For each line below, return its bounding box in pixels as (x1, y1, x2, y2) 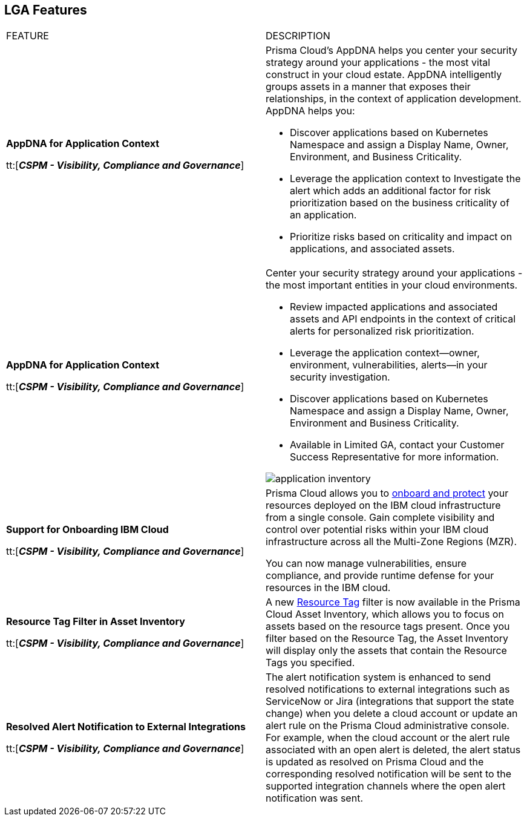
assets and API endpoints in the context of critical (290, 313, 516, 325)
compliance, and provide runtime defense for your (266, 569, 494, 582)
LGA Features (4, 2, 87, 18)
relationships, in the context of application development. (266, 93, 522, 105)
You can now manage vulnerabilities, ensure (266, 557, 467, 570)
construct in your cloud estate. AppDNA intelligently (266, 68, 502, 81)
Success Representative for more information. (290, 451, 499, 463)
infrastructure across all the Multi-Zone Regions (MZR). (266, 535, 517, 548)
